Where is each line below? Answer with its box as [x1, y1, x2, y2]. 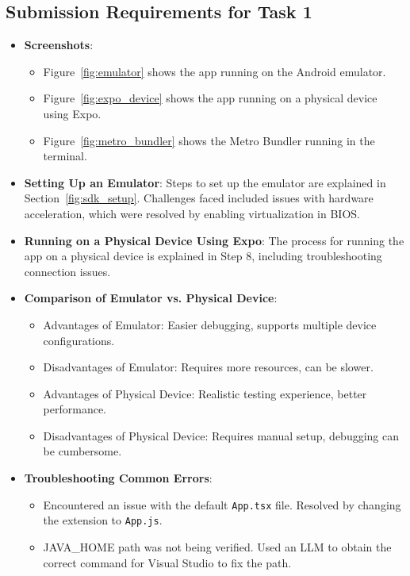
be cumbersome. [43, 443, 122, 459]
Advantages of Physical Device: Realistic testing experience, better [43, 385, 367, 401]
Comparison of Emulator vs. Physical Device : [24, 290, 278, 306]
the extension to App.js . [43, 512, 163, 528]
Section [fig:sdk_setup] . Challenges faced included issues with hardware [24, 190, 374, 206]
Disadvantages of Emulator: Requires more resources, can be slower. [43, 359, 374, 375]
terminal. [43, 148, 87, 164]
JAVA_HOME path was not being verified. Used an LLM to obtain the [43, 538, 392, 555]
